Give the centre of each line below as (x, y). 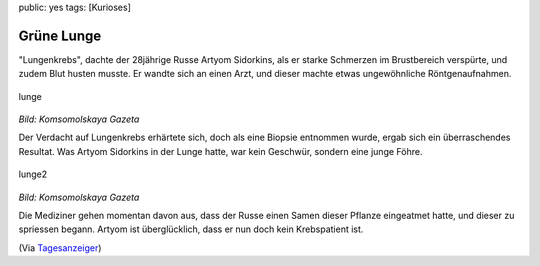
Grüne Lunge (60, 35)
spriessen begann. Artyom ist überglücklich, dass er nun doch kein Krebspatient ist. (191, 229)
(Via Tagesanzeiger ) (60, 247)
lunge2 (33, 174)
